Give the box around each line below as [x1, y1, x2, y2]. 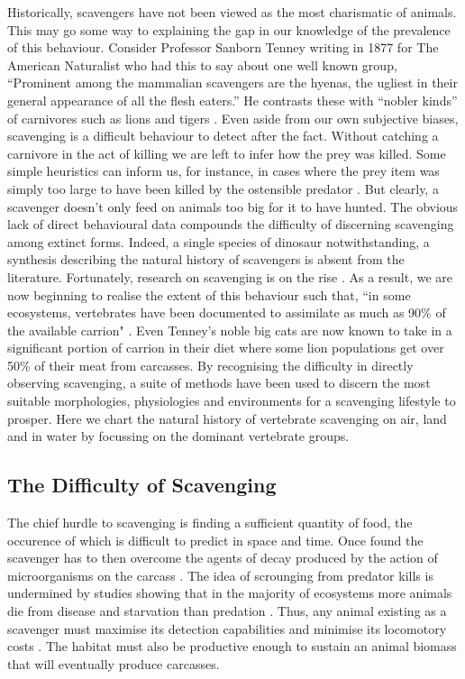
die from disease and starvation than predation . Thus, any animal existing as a [7, 601, 447, 620]
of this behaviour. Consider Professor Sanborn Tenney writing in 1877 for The [7, 38, 439, 57]
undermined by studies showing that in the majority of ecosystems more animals [7, 583, 452, 602]
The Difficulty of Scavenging [7, 471, 277, 499]
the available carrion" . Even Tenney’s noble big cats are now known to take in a [7, 320, 452, 339]
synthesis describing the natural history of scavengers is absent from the [7, 250, 405, 269]
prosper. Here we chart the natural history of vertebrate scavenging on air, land [7, 408, 447, 427]
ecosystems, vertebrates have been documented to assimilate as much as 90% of [7, 303, 446, 322]
